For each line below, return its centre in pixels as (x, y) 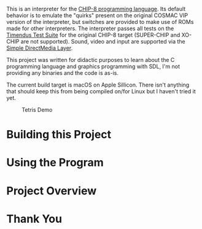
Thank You (34, 219)
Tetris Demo (37, 110)
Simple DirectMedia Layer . (40, 48)
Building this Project (59, 135)
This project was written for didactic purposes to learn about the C (91, 60)
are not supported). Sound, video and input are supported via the (103, 41)
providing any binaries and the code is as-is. (62, 73)
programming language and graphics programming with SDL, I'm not (93, 66)
